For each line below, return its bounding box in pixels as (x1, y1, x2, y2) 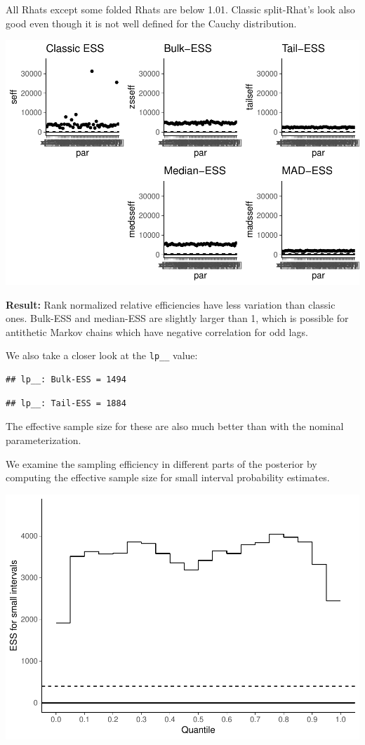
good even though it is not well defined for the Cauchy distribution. (6, 15, 297, 30)
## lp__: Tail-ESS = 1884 (6, 398, 126, 408)
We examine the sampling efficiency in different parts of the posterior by (6, 456, 317, 471)
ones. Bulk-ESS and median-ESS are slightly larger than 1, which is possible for (6, 311, 349, 325)
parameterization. (6, 432, 81, 447)
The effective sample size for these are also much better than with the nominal (6, 419, 344, 434)
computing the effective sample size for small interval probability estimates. (6, 470, 330, 485)
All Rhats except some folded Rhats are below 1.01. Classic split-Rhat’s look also (6, 2, 355, 16)
